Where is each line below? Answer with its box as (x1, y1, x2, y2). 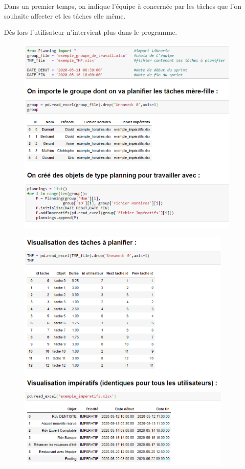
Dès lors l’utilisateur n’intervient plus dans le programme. (4, 27, 177, 37)
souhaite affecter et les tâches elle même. (4, 10, 126, 21)
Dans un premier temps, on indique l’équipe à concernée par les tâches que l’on (4, 1, 242, 11)
